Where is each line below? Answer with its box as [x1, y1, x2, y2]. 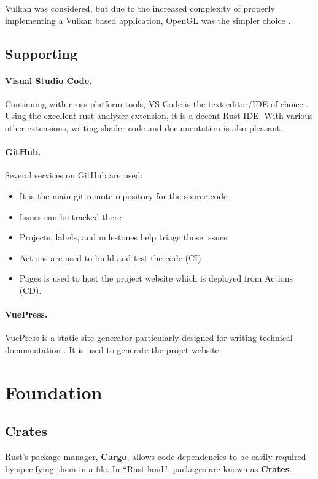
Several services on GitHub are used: [5, 169, 143, 182]
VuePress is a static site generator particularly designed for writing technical [5, 331, 293, 344]
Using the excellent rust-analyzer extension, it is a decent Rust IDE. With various [5, 109, 313, 122]
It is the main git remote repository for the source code [19, 189, 228, 202]
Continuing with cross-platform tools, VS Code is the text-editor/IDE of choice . [5, 97, 309, 110]
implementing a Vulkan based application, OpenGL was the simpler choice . [5, 13, 291, 26]
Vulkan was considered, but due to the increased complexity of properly [5, 2, 275, 14]
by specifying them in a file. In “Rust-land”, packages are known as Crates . [5, 462, 292, 475]
